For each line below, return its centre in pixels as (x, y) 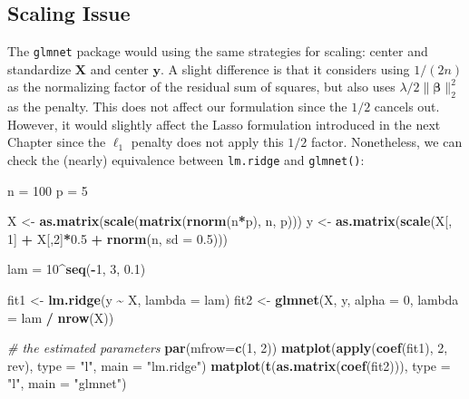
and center (119, 68)
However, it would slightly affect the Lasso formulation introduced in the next (224, 124)
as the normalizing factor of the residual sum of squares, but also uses (201, 87)
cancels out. (407, 107)
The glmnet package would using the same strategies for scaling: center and (218, 51)
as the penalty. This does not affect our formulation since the (177, 107)
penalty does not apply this (207, 142)
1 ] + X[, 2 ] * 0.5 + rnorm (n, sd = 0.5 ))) (118, 238)
